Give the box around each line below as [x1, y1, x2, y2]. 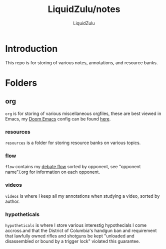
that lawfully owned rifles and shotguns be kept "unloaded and [5, 232, 135, 239]
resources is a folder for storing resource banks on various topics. [5, 140, 141, 146]
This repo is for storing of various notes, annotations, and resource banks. [5, 59, 158, 66]
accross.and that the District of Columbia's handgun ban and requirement [5, 227, 157, 233]
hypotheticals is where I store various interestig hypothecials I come [5, 222, 147, 228]
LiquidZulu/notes [47, 4, 120, 15]
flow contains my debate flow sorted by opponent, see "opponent [5, 164, 141, 170]
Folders [5, 77, 37, 88]
